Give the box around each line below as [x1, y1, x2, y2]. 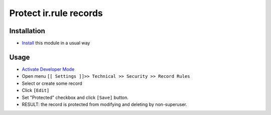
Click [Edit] [22, 87, 50, 93]
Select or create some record [22, 80, 82, 86]
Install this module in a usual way [22, 40, 90, 46]
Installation [9, 27, 45, 35]
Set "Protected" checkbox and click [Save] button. [22, 94, 129, 100]
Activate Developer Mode [22, 66, 75, 72]
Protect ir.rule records [9, 8, 103, 19]
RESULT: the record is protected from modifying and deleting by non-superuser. [22, 101, 188, 107]
